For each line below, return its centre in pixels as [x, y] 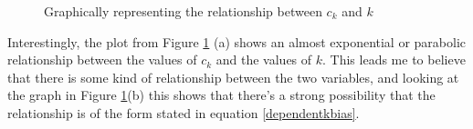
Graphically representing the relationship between [183, 11]
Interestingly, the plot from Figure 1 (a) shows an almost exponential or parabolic [237, 41]
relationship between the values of [102, 60]
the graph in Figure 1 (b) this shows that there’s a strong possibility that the [221, 95]
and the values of [264, 60]
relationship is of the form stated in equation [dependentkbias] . [184, 112]
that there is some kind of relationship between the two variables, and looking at [233, 77]
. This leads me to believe [394, 60]
